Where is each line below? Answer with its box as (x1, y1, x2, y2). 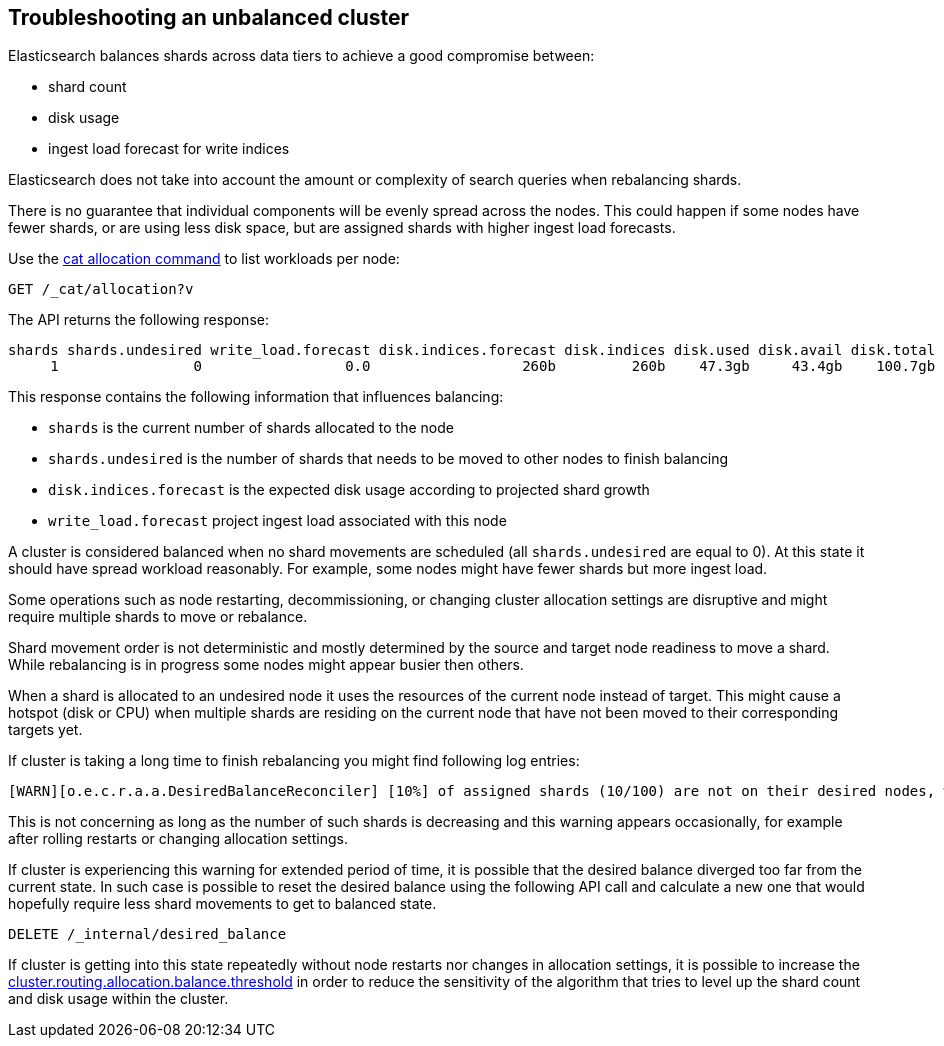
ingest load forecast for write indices (48, 140, 290, 158)
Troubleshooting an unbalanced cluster (8, 5, 410, 30)
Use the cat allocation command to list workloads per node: (8, 250, 400, 268)
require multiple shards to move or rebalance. (8, 608, 308, 626)
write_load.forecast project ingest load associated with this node (48, 512, 507, 530)
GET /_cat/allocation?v (8, 281, 194, 298)
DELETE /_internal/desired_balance (8, 926, 287, 943)
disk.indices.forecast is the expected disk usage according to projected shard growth (48, 481, 650, 499)
